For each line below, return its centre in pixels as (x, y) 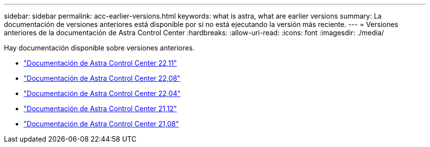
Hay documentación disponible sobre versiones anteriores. (99, 48)
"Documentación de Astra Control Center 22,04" (102, 93)
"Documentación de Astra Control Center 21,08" (101, 124)
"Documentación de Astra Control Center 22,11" (100, 63)
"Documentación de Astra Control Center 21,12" (100, 109)
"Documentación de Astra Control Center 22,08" (102, 78)
